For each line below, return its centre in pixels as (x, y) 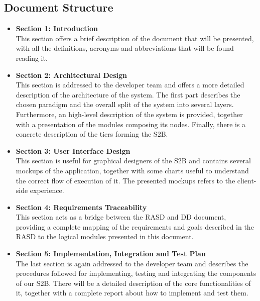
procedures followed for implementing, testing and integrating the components (136, 273)
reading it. (32, 58)
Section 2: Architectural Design (71, 75)
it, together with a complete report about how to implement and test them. (132, 293)
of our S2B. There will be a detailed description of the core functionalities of (133, 283)
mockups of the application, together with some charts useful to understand (132, 170)
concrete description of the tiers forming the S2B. (92, 134)
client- (247, 180)
